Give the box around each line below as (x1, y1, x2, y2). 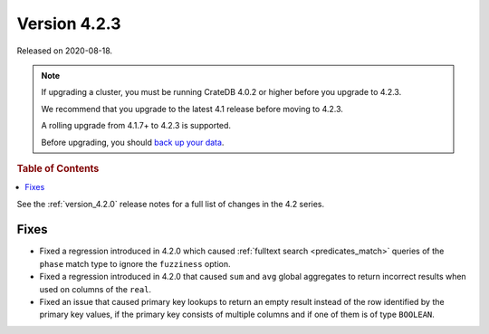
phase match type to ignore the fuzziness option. (39, 258, 231, 269)
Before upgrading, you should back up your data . (41, 137, 225, 148)
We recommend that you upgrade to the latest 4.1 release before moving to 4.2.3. (41, 103, 344, 114)
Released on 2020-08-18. (16, 45, 113, 56)
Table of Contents (16, 162, 100, 175)
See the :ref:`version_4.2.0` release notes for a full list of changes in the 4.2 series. (16, 198, 325, 209)
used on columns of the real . (39, 283, 152, 294)
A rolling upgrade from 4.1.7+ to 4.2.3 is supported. (41, 120, 231, 131)
